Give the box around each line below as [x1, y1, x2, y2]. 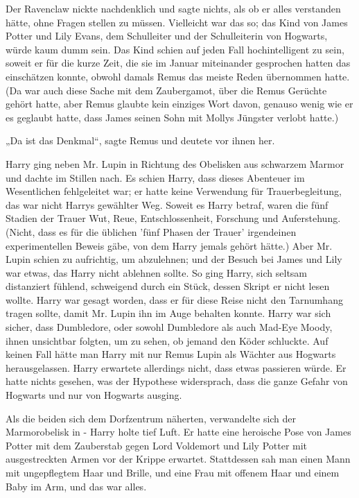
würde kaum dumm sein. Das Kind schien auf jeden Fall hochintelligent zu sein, [6, 42, 344, 56]
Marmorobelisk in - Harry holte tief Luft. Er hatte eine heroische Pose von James [6, 424, 351, 439]
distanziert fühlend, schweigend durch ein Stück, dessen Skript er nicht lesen [6, 279, 330, 293]
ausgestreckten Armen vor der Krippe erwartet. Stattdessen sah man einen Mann [6, 452, 351, 466]
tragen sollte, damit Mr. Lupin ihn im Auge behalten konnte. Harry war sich [6, 306, 331, 320]
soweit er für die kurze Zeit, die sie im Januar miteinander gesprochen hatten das [6, 55, 351, 70]
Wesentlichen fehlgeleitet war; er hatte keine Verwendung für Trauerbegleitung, [6, 184, 342, 198]
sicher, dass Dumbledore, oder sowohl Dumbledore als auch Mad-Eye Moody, [6, 320, 333, 334]
